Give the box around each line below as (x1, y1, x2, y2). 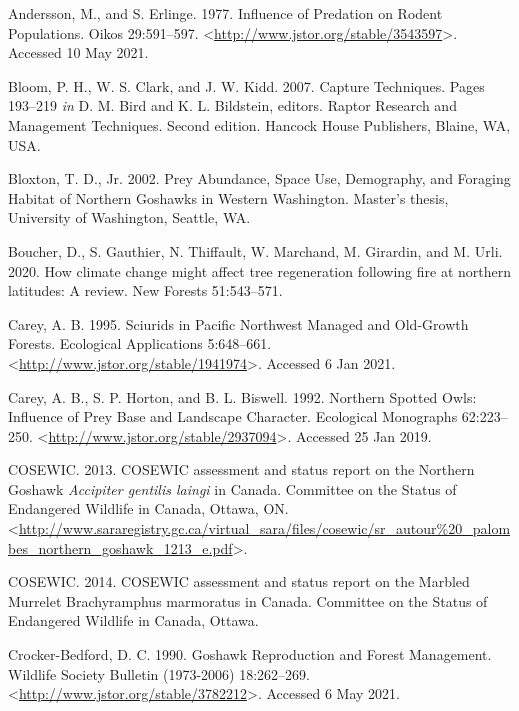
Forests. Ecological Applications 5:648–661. (8, 333, 272, 354)
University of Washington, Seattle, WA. (8, 207, 251, 228)
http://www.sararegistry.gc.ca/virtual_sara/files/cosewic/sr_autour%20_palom (18, 518, 511, 539)
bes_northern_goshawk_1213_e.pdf (8, 537, 233, 558)
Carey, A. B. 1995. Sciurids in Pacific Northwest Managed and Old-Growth (8, 313, 469, 334)
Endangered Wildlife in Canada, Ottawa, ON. (8, 498, 289, 519)
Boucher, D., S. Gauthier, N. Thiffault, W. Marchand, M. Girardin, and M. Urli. (8, 240, 503, 261)
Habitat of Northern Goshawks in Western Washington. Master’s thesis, (8, 187, 449, 208)
